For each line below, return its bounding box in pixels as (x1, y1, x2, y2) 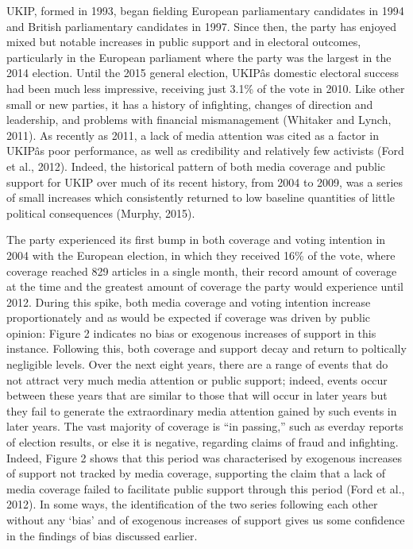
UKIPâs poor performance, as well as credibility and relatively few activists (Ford (6, 142, 404, 159)
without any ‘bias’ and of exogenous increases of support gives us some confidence (6, 512, 405, 528)
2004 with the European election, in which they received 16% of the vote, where (6, 246, 396, 263)
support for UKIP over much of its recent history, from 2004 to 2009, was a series (6, 173, 403, 190)
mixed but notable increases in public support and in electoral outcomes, (6, 33, 361, 50)
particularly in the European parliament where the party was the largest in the (6, 48, 392, 65)
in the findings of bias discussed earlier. (6, 527, 198, 543)
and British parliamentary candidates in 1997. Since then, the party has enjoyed (6, 17, 397, 34)
